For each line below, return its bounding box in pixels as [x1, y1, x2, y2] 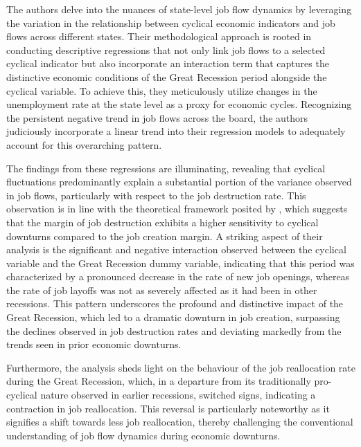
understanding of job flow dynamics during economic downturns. [6, 428, 281, 442]
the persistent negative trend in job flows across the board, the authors [6, 110, 308, 125]
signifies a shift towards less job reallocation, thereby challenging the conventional [6, 414, 353, 429]
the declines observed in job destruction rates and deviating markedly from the [6, 323, 342, 338]
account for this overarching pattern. [6, 137, 162, 152]
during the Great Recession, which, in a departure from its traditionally [6, 374, 311, 388]
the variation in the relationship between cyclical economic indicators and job [6, 15, 335, 30]
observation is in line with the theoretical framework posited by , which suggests [6, 201, 348, 216]
